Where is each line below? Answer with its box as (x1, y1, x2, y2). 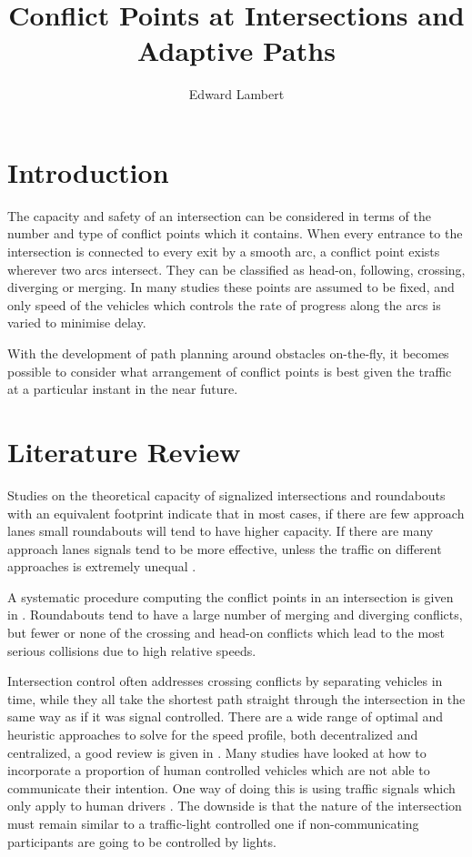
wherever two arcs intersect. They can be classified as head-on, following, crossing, (7, 259, 466, 278)
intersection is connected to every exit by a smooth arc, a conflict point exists (7, 242, 440, 261)
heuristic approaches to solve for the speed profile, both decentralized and (7, 725, 418, 744)
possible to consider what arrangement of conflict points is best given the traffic (7, 361, 452, 380)
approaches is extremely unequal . (7, 557, 196, 576)
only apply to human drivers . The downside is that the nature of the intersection (7, 796, 462, 815)
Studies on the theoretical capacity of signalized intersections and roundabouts (7, 485, 446, 504)
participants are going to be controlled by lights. (7, 832, 276, 851)
